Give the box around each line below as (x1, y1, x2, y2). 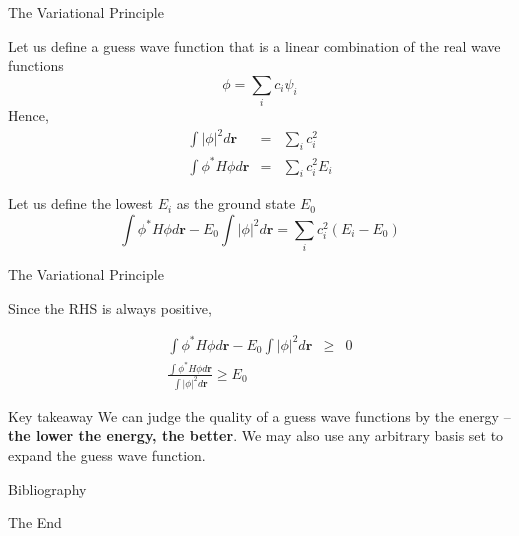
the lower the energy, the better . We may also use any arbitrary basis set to (8, 425, 504, 446)
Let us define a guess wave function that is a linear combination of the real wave (8, 35, 501, 56)
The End (8, 512, 62, 533)
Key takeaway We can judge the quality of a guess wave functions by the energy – (8, 405, 511, 426)
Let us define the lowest (8, 193, 153, 214)
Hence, (8, 105, 49, 126)
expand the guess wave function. (8, 444, 206, 465)
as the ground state (176, 193, 296, 214)
